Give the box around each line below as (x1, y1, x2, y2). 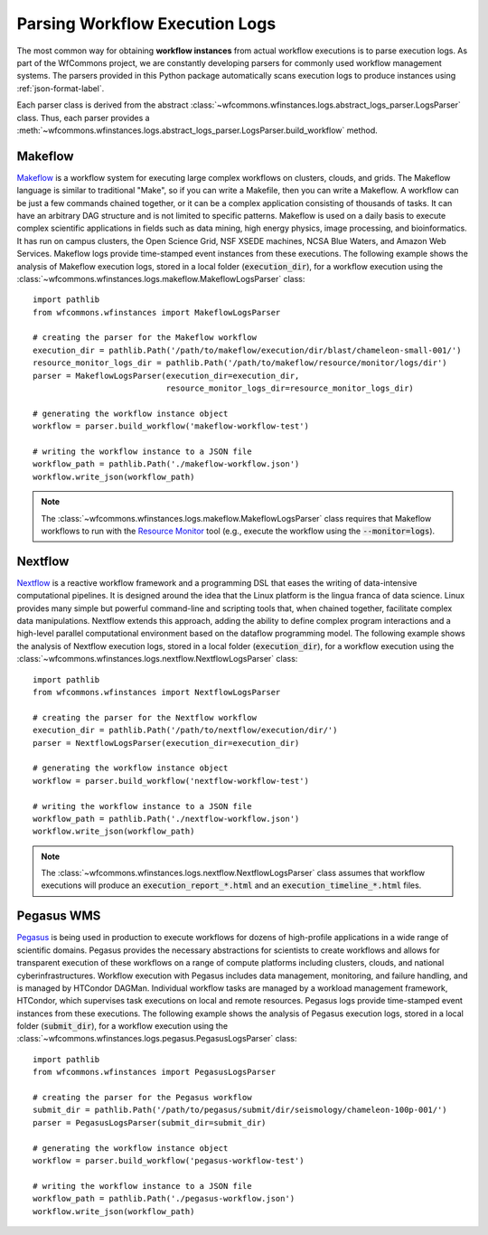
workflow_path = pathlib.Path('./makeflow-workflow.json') (33, 459, 300, 469)
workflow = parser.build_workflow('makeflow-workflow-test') (33, 421, 309, 431)
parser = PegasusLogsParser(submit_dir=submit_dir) (33, 1117, 267, 1127)
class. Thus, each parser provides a (16, 112, 150, 123)
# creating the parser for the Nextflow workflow (33, 712, 258, 722)
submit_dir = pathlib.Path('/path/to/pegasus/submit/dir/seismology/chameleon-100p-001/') (33, 1105, 447, 1116)
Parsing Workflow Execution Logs (16, 14, 277, 33)
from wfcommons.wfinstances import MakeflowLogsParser (33, 307, 281, 317)
